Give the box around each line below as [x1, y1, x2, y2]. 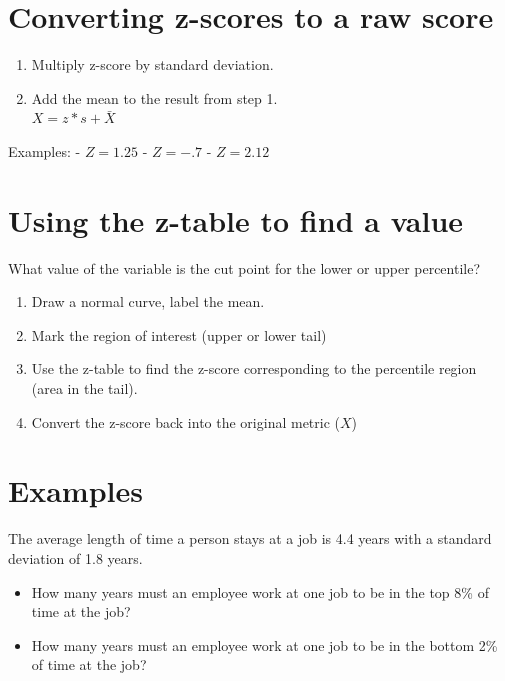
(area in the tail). [31, 378, 138, 398]
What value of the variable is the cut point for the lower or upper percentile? [8, 257, 481, 278]
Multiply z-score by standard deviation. [31, 54, 274, 75]
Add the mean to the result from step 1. [31, 87, 278, 108]
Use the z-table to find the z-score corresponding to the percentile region [31, 358, 477, 379]
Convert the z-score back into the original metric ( [31, 411, 340, 432]
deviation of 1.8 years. [8, 547, 143, 568]
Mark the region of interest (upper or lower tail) [31, 324, 327, 345]
